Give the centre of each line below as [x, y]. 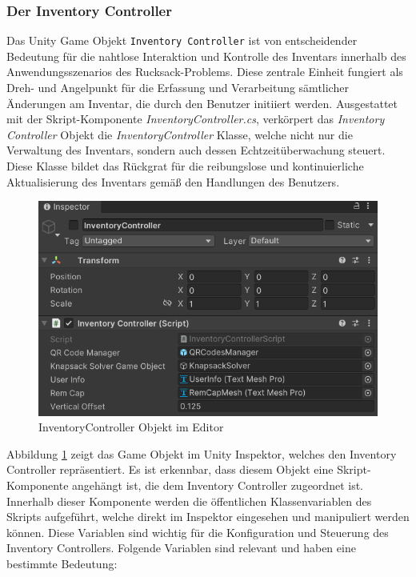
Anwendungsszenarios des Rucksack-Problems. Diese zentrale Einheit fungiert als [205, 72]
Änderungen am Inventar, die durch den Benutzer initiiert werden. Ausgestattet [202, 103]
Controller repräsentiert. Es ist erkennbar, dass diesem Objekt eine [170, 469]
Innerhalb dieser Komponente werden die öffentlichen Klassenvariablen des [189, 501]
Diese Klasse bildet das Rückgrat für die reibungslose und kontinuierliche [185, 166]
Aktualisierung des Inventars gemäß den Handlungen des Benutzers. [173, 181]
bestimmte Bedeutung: [62, 563]
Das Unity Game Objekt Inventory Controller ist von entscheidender [182, 40]
